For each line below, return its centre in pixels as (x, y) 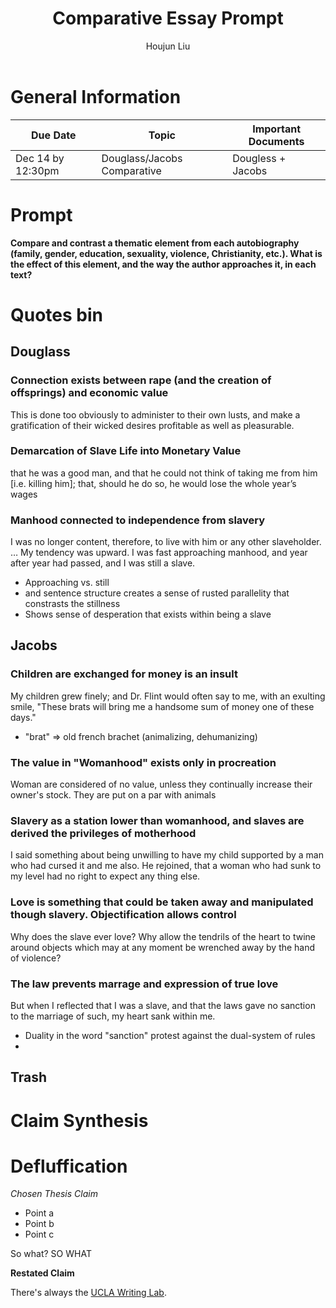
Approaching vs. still (67, 583)
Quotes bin (56, 314)
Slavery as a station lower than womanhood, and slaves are (157, 820)
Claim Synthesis (79, 1120)
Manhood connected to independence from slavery (138, 520)
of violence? (36, 958)
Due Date (54, 135)
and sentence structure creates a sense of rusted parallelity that (157, 593)
